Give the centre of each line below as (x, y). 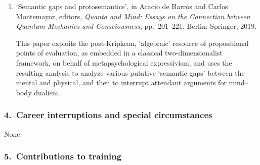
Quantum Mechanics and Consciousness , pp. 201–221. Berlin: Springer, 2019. (136, 26)
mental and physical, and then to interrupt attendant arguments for (121, 82)
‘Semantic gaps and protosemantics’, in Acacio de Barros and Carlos (122, 6)
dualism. (47, 92)
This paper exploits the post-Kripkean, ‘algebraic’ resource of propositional (132, 43)
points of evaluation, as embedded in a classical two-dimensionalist (119, 53)
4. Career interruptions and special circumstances (108, 115)
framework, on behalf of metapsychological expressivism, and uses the (124, 62)
